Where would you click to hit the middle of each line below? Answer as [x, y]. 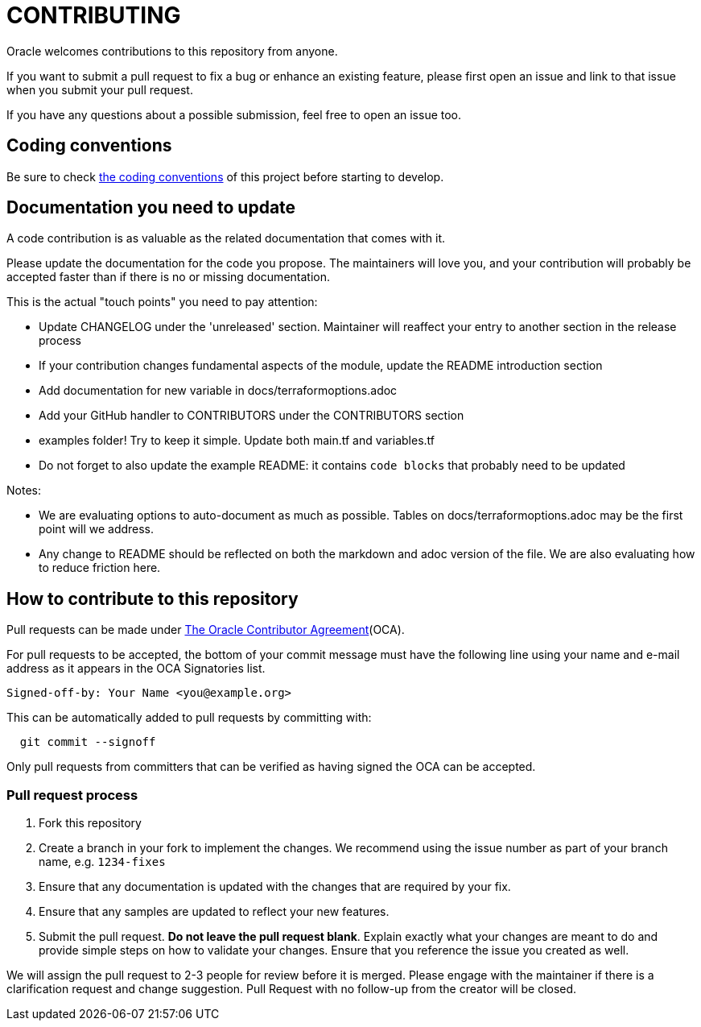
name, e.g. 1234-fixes [102, 862]
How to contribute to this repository [153, 598]
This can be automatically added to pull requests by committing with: [189, 718]
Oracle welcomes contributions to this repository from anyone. [172, 51]
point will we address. [97, 529]
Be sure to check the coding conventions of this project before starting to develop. [225, 176]
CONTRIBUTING [94, 15]
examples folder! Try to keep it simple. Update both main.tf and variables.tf [237, 441]
